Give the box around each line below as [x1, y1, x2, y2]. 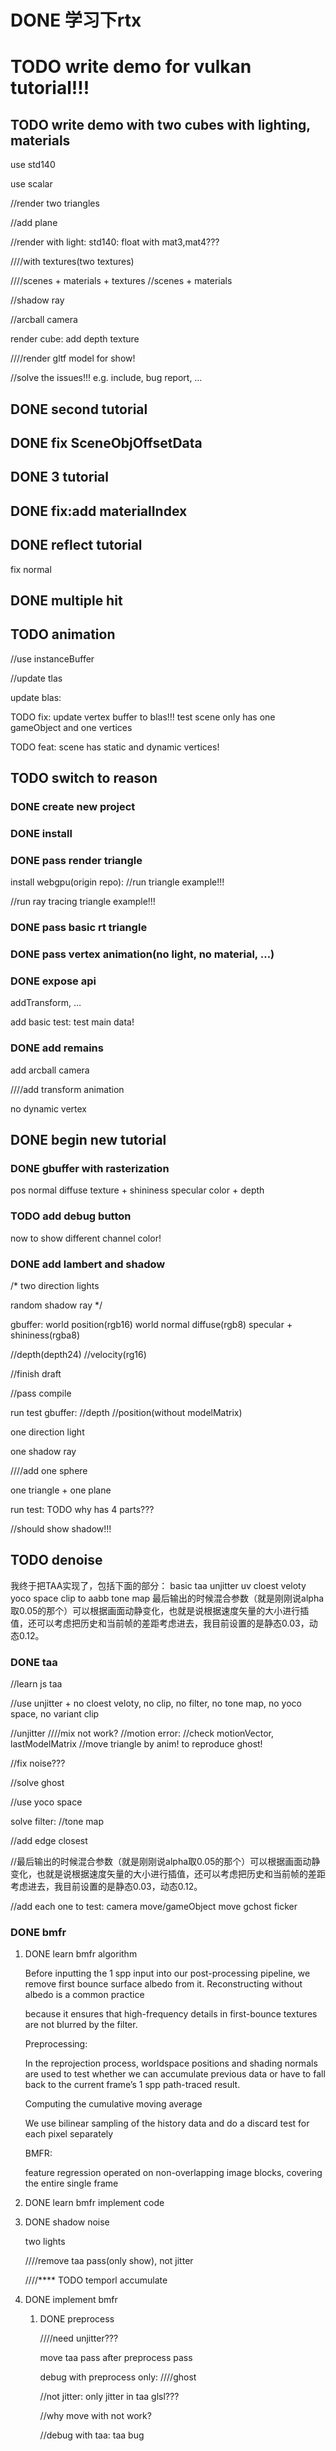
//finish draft [10, 1368, 62, 1380]
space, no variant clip [10, 1708, 100, 1720]
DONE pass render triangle [10, 853, 143, 867]
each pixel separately [24, 2128, 114, 2140]
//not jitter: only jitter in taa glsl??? [39, 2391, 180, 2403]
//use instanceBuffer [10, 652, 95, 665]
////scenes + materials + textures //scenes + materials [10, 275, 233, 287]
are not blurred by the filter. [24, 2019, 138, 2031]
